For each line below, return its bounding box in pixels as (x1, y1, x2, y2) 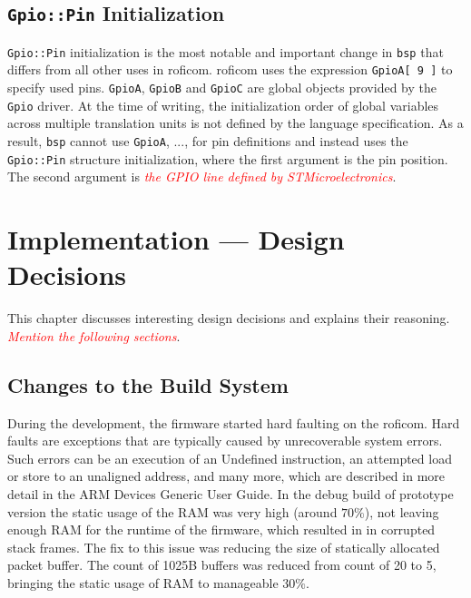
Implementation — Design (7, 221, 345, 258)
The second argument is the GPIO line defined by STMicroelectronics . (7, 167, 397, 186)
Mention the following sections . (7, 326, 181, 345)
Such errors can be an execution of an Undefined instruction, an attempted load (7, 448, 452, 467)
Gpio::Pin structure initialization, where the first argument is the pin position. (7, 149, 448, 168)
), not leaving (364, 502, 439, 521)
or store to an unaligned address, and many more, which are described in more (7, 466, 446, 485)
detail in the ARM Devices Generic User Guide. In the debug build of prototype (7, 484, 454, 503)
